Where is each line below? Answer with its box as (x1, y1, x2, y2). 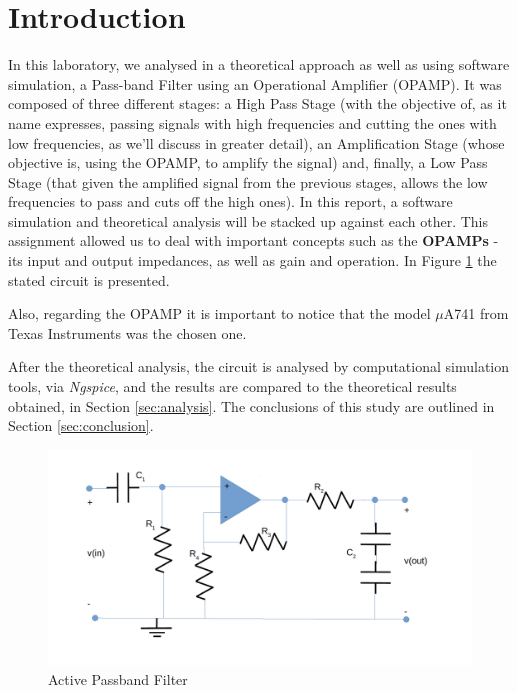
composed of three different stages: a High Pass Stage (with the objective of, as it (8, 93, 507, 114)
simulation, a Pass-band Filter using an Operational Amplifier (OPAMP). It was (8, 73, 502, 94)
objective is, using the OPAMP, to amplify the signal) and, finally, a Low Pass (8, 152, 488, 173)
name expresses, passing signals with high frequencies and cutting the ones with (8, 112, 497, 133)
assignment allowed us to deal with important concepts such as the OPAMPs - (8, 230, 499, 251)
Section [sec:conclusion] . (8, 415, 154, 436)
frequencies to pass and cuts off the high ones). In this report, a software (8, 191, 453, 212)
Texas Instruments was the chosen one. (8, 322, 247, 343)
